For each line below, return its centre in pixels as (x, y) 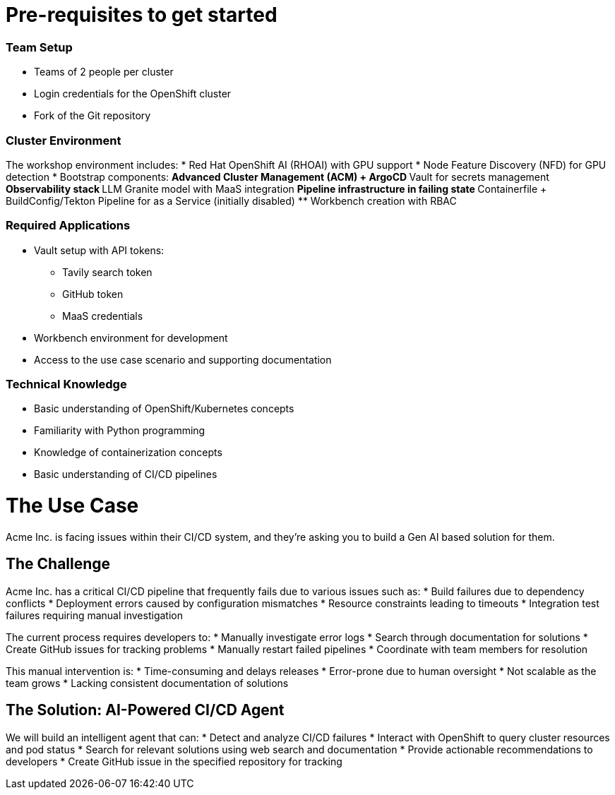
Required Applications (68, 226)
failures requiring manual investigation (94, 615)
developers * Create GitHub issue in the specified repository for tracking (174, 761)
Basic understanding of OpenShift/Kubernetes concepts (164, 409)
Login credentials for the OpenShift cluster (133, 94)
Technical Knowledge (66, 384)
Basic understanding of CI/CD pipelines (126, 474)
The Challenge (58, 564)
